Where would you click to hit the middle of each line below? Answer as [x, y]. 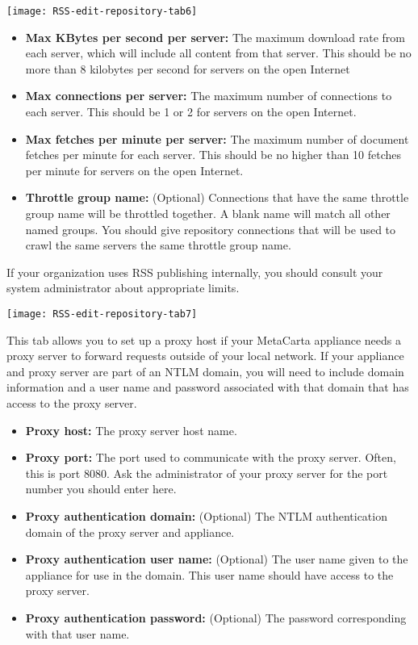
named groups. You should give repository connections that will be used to [211, 229]
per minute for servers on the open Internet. [134, 170]
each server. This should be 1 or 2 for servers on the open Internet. [191, 112]
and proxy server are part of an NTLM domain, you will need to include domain [205, 371]
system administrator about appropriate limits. [123, 288]
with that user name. [77, 633]
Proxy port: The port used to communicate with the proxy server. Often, [211, 457]
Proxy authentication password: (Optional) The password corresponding [216, 617]
